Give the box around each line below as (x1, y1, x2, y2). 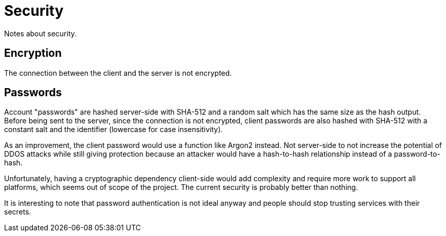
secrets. (4, 207, 31, 217)
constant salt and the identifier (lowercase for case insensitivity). (4, 125, 223, 134)
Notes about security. (4, 29, 77, 38)
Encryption (4, 47, 62, 60)
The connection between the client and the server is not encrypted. (4, 68, 232, 77)
